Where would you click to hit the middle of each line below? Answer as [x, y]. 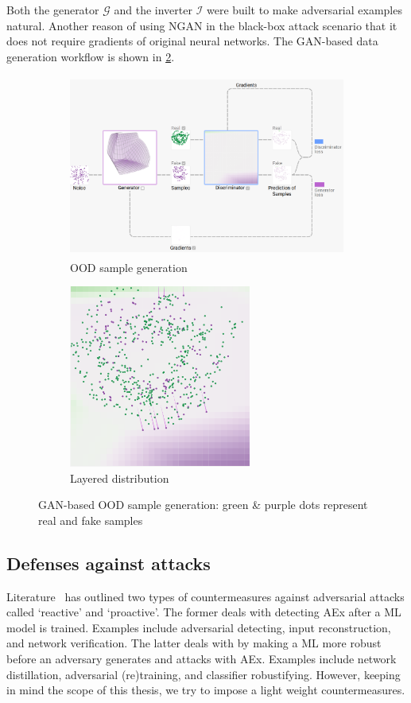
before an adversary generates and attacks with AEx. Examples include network [202, 659]
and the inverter [153, 10]
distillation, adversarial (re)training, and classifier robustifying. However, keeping [204, 674]
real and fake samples [91, 520]
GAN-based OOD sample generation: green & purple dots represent [203, 505]
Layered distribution [120, 478]
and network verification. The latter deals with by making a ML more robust [194, 643]
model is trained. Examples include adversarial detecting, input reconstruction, [199, 627]
